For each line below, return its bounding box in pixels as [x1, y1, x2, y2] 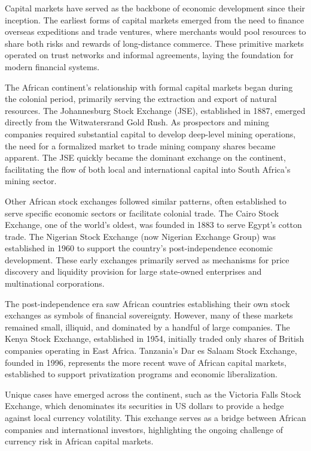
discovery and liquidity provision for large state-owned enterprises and [5, 265, 262, 278]
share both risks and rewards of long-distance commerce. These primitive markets [5, 37, 304, 49]
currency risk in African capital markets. [5, 435, 154, 447]
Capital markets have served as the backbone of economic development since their [5, 2, 306, 14]
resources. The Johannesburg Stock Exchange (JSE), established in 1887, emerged [5, 104, 306, 116]
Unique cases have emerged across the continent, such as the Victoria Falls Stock [5, 387, 301, 400]
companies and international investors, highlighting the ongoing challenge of [5, 423, 283, 435]
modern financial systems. [5, 60, 100, 73]
